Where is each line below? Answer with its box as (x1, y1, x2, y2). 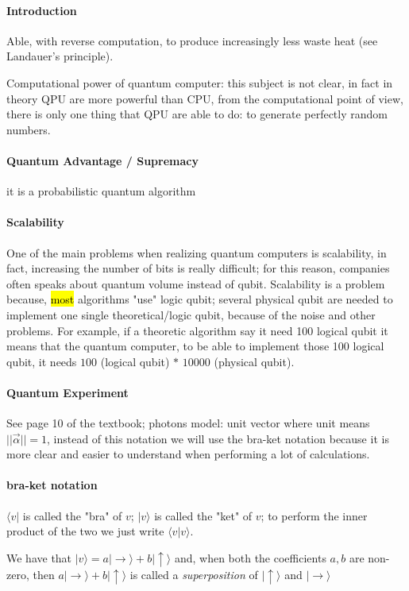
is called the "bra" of (22, 507, 122, 523)
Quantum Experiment (6, 384, 129, 400)
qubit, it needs (6, 353, 77, 369)
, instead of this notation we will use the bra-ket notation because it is (47, 430, 389, 446)
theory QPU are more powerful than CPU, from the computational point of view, (6, 90, 403, 106)
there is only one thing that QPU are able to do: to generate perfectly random (6, 106, 388, 122)
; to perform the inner (260, 507, 368, 523)
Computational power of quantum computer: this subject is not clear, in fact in (6, 74, 393, 91)
